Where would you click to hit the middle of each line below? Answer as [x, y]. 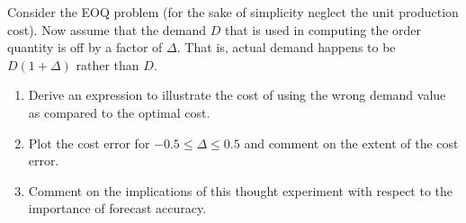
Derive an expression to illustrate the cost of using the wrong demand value [237, 95]
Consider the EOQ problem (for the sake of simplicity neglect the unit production [233, 12]
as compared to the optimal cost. [119, 112]
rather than [108, 64]
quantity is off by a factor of [85, 47]
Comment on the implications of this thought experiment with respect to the [241, 190]
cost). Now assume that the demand [107, 29]
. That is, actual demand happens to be [286, 47]
